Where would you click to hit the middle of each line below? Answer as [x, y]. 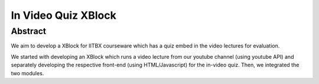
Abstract [29, 31]
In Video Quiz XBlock [64, 15]
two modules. [27, 73]
